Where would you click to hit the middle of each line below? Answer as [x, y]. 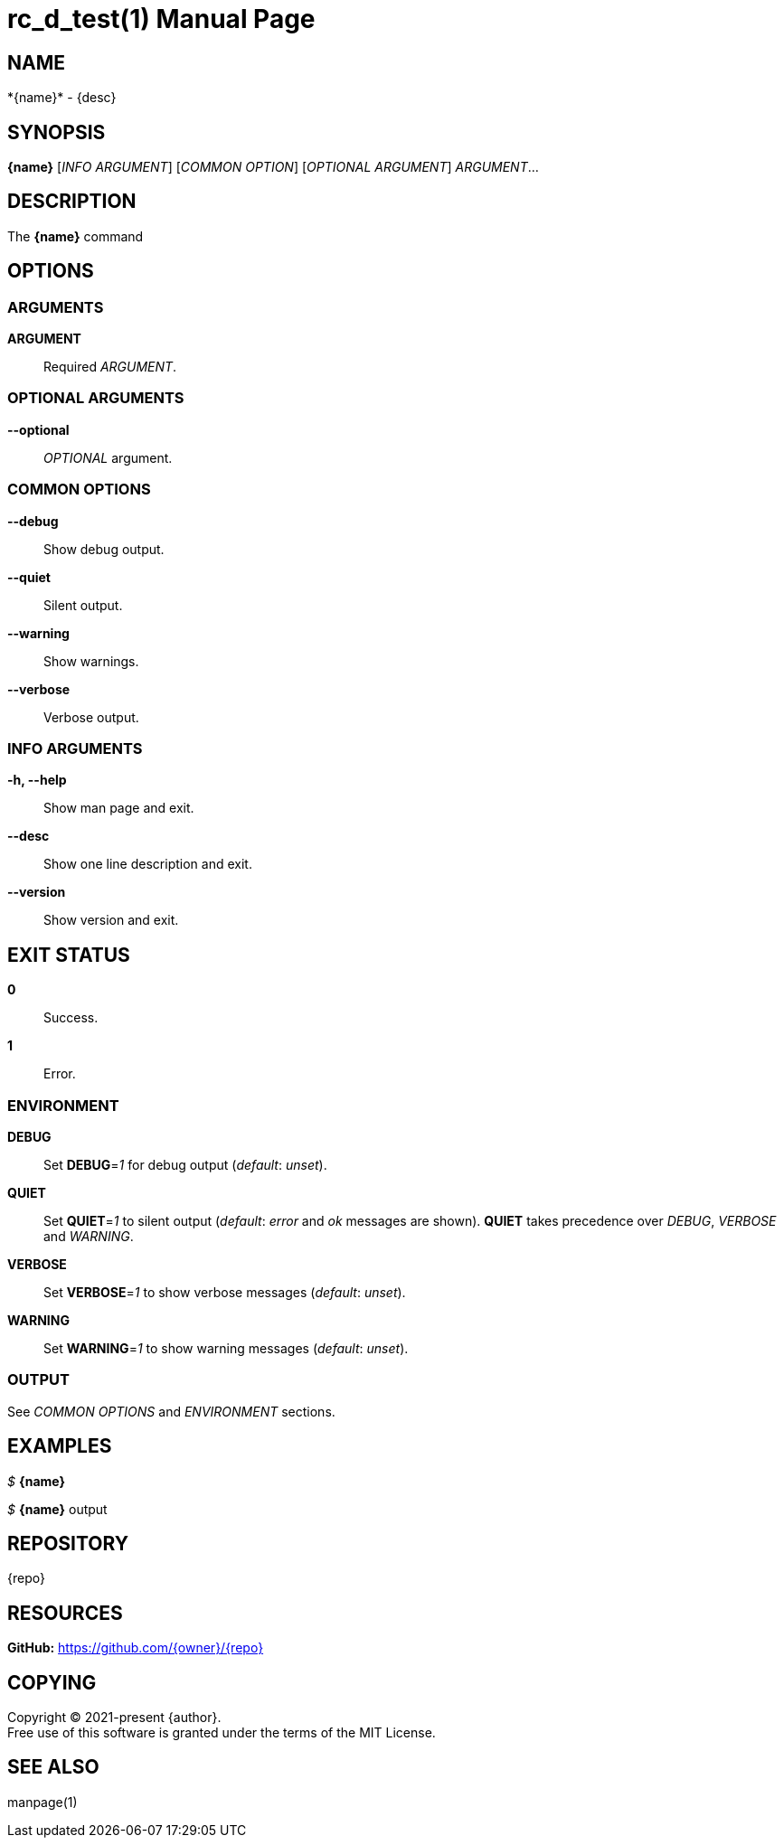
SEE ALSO [53, 1767]
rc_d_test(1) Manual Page [161, 19]
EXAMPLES [60, 1446]
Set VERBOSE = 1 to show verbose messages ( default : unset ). [225, 1292]
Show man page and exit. [119, 808]
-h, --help [37, 780]
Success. [71, 1018]
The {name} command [76, 236]
